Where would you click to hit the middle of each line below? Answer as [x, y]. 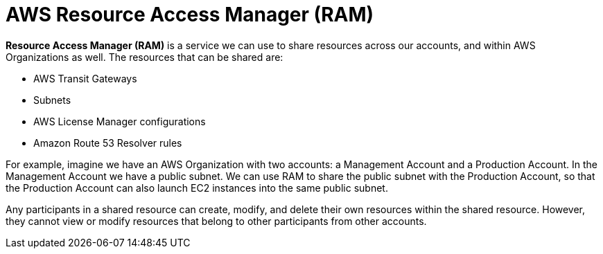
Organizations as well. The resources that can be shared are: [145, 57]
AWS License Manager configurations [120, 121]
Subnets [52, 100]
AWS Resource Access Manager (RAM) [190, 15]
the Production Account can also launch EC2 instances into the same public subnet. [197, 188]
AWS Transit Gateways [85, 78]
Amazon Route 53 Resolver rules [108, 143]
